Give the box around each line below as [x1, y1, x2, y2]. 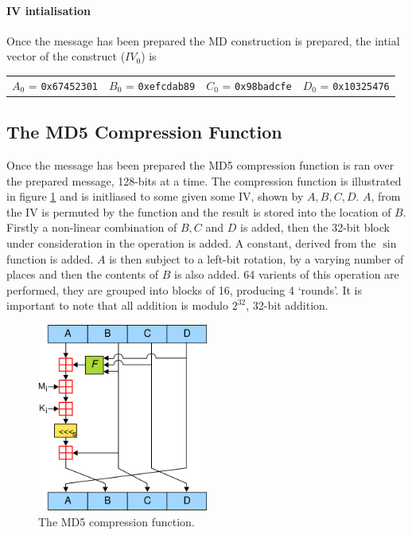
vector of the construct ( [6, 48, 126, 64]
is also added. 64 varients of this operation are [174, 266, 399, 283]
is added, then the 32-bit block [239, 219, 390, 236]
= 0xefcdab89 [125, 76, 196, 93]
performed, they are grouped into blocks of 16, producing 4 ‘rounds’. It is [6, 281, 362, 298]
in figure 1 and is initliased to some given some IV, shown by [6, 188, 304, 205]
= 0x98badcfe [222, 76, 292, 93]
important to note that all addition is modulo [6, 297, 228, 314]
